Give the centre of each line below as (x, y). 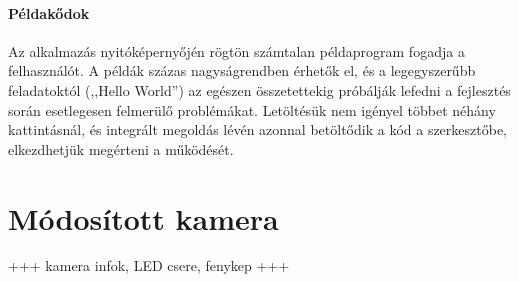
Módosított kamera (143, 217)
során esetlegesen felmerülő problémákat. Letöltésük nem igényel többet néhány (252, 109)
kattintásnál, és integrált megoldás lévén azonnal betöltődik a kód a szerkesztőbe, (257, 129)
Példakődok (49, 12)
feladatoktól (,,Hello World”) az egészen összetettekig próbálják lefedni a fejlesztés (259, 89)
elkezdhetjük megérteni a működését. (121, 148)
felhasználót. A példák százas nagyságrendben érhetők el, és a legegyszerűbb (242, 70)
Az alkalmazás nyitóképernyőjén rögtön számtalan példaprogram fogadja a (236, 50)
